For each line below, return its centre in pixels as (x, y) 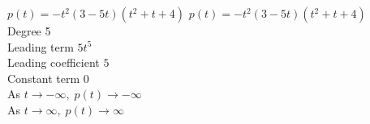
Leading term (41, 46)
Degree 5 (29, 31)
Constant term (44, 78)
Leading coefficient (54, 62)
